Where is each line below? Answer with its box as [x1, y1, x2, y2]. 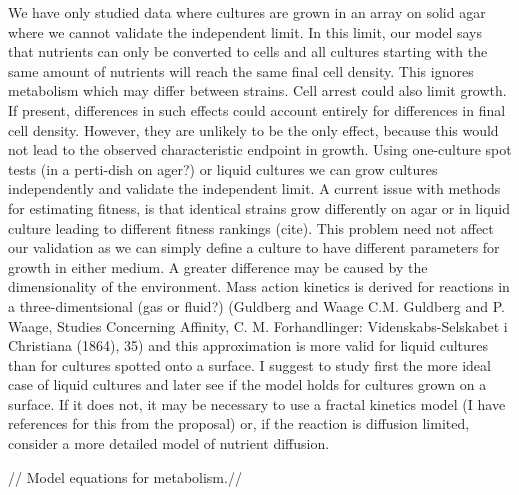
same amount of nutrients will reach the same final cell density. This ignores [8, 60, 474, 81]
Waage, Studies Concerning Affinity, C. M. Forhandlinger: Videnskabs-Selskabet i [8, 315, 508, 336]
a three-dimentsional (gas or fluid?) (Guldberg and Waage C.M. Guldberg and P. [8, 295, 505, 316]
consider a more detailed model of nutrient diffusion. [8, 433, 330, 454]
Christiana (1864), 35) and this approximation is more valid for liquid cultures [8, 335, 489, 356]
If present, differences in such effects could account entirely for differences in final [8, 99, 506, 120]
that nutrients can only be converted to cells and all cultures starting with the [8, 41, 488, 62]
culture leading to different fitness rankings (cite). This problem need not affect [8, 217, 494, 238]
